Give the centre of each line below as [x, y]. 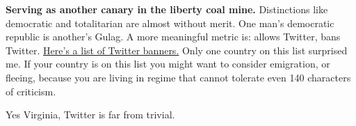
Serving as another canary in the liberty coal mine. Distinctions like [167, 9]
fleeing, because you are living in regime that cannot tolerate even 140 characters [178, 77]
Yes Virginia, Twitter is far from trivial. [90, 115]
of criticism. [31, 91]
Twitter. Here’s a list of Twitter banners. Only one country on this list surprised [177, 50]
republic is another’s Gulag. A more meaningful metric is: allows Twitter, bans [173, 37]
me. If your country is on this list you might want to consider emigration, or [168, 64]
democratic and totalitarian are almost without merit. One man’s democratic [170, 23]
